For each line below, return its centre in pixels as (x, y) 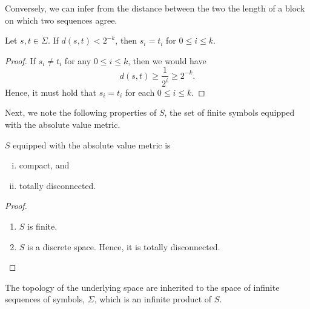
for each (140, 92)
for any (78, 60)
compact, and (44, 165)
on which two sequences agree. (61, 20)
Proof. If (20, 60)
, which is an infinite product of (153, 299)
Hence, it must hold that (51, 92)
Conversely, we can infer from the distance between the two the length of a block (155, 8)
